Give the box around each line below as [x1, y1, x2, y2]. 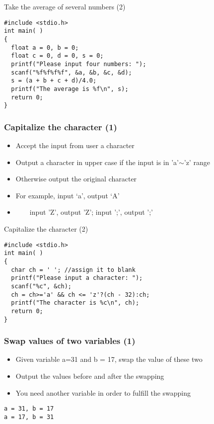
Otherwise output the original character [15, 173, 137, 184]
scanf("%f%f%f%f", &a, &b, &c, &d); [11, 69, 132, 76]
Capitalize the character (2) [4, 224, 88, 234]
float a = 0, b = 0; [11, 44, 79, 51]
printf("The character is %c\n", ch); [11, 299, 140, 307]
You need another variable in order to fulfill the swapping [15, 387, 191, 398]
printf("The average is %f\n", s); [11, 85, 129, 92]
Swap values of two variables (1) [4, 335, 136, 347]
